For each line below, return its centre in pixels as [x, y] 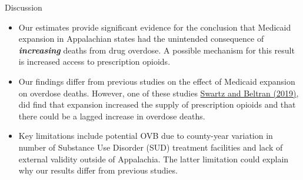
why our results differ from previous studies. [98, 170]
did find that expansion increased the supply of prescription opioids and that [157, 104]
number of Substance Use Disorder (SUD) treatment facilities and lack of [151, 147]
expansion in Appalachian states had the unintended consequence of [141, 39]
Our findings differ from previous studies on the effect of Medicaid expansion [157, 81]
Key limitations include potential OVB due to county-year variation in [146, 136]
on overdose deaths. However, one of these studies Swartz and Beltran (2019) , [159, 93]
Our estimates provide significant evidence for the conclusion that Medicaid [155, 27]
